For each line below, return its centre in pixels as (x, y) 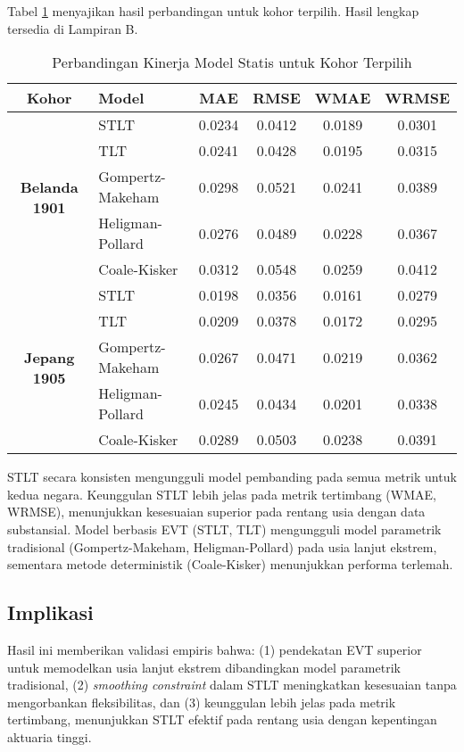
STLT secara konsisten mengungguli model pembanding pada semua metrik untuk (232, 477)
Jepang (49, 357)
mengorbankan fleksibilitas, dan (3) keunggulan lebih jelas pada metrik (202, 702)
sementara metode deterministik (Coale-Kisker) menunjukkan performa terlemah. (230, 564)
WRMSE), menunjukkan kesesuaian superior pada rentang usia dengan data (216, 512)
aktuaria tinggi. (50, 736)
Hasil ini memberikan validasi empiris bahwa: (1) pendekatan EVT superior (215, 649)
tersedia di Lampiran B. (73, 28)
